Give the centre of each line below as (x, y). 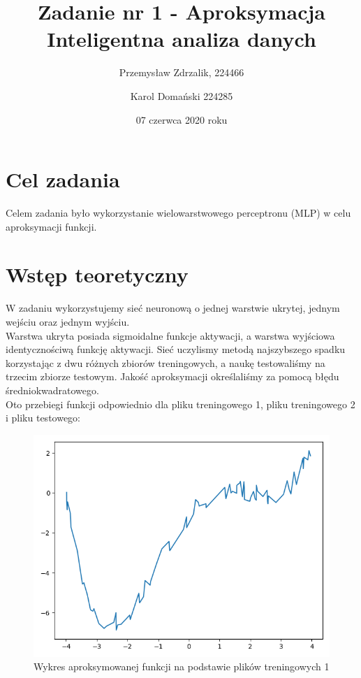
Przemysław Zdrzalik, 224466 (182, 72)
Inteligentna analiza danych (182, 39)
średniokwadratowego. (52, 390)
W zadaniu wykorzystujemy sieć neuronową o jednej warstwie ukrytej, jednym (173, 308)
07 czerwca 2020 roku (182, 119)
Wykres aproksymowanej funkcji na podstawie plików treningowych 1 (182, 666)
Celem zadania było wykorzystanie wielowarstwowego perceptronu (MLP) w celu (178, 213)
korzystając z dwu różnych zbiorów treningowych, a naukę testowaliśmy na (165, 362)
